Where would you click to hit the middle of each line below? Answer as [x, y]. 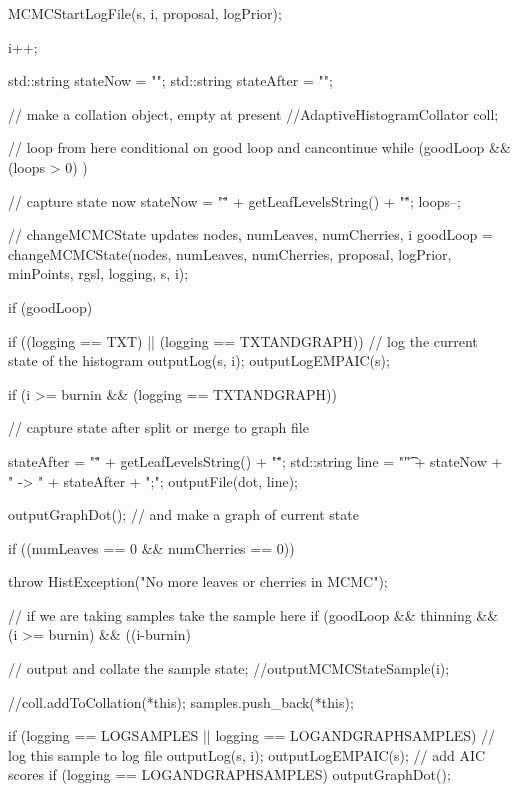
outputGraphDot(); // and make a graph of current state [183, 514]
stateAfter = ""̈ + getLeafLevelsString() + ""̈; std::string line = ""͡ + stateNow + [255, 460]
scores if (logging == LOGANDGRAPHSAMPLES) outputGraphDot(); [229, 774]
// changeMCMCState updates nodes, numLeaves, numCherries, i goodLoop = [250, 234]
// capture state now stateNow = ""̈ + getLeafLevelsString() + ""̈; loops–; [234, 200]
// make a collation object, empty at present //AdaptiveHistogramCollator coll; [253, 113]
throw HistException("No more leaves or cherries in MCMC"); [198, 581]
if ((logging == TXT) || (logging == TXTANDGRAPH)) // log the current [243, 340]
